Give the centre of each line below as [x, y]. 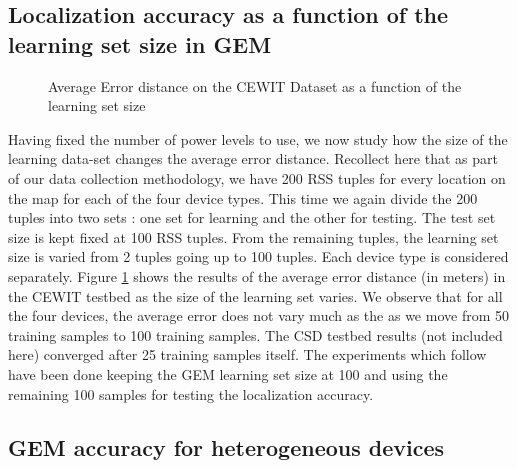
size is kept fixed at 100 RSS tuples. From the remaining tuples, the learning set [253, 236]
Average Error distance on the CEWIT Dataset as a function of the [255, 85]
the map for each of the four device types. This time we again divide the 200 [243, 197]
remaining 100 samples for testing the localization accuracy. [191, 393]
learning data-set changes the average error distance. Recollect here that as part [253, 158]
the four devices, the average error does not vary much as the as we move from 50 [258, 315]
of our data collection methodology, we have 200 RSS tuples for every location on [257, 177]
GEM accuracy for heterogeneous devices [226, 447]
